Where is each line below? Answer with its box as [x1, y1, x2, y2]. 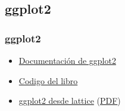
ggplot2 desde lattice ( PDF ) [18, 94, 121, 107]
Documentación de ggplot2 [18, 54, 116, 66]
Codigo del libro [18, 74, 78, 87]
